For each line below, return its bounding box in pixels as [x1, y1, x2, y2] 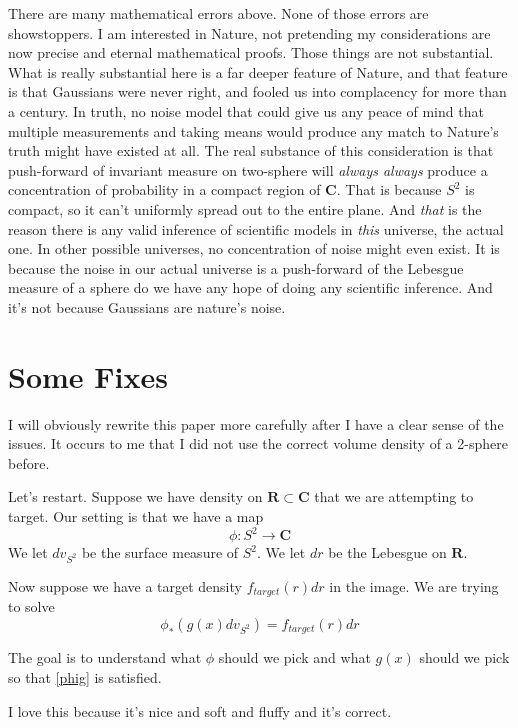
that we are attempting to [314, 486, 474, 507]
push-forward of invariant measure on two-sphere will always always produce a [8, 159, 488, 180]
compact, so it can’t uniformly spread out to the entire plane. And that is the [8, 198, 482, 219]
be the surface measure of [81, 542, 239, 563]
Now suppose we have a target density [8, 575, 242, 596]
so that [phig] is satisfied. [8, 666, 162, 687]
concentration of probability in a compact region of [8, 179, 321, 200]
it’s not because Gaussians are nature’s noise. [8, 296, 286, 317]
